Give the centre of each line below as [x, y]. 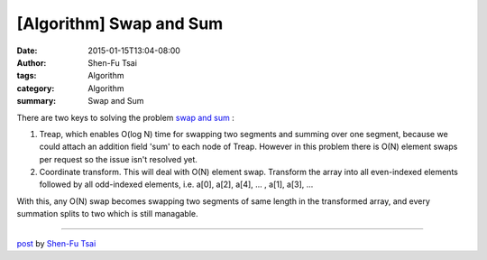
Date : [27, 51]
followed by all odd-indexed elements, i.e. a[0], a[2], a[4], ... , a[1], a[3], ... [176, 184]
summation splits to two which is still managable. [107, 214]
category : [36, 88]
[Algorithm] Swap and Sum [120, 23]
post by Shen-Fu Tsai [56, 243]
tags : [27, 76]
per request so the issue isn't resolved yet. [119, 159]
